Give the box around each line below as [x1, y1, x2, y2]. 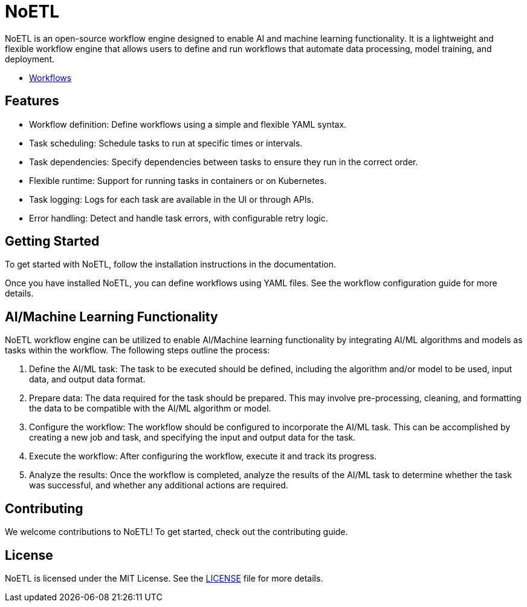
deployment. [5, 53, 54, 64]
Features [5, 93, 59, 109]
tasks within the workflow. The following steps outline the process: [5, 345, 270, 356]
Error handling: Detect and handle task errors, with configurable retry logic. [29, 212, 328, 223]
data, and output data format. [29, 374, 146, 385]
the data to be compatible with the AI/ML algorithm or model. [29, 403, 271, 414]
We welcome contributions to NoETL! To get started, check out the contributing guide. [5, 527, 348, 537]
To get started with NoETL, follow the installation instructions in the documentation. [5, 259, 337, 270]
